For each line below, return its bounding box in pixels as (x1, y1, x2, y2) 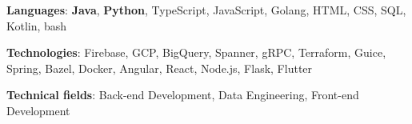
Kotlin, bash (6, 17, 67, 34)
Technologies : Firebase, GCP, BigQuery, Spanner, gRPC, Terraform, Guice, (6, 44, 386, 61)
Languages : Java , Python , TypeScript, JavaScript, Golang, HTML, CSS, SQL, (6, 2, 406, 18)
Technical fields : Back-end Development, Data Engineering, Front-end (6, 86, 359, 103)
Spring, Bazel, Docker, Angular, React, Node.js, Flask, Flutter (6, 59, 313, 76)
